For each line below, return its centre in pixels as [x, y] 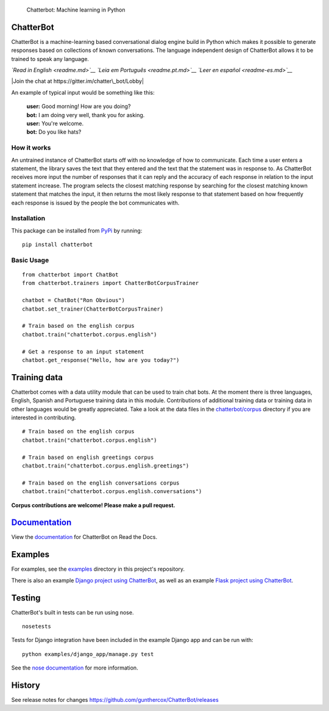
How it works [31, 148]
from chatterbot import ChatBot [70, 275]
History [26, 685]
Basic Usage [30, 260]
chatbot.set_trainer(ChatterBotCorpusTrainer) [93, 309]
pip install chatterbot [58, 245]
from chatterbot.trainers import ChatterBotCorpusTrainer [111, 283]
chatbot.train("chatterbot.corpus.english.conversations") [112, 492]
